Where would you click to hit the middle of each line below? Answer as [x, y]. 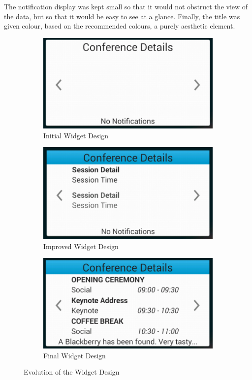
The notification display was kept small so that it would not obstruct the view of [126, 6]
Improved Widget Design [81, 246]
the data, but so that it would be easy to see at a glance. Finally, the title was [122, 16]
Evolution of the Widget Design [72, 372]
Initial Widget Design [76, 135]
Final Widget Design [75, 355]
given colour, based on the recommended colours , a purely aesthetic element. [120, 26]
